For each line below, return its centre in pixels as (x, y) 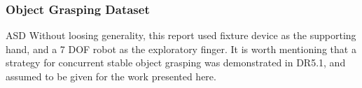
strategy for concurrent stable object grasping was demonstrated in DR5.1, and (176, 63)
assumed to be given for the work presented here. (111, 76)
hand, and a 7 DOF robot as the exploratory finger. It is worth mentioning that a (181, 49)
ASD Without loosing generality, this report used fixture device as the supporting (181, 35)
